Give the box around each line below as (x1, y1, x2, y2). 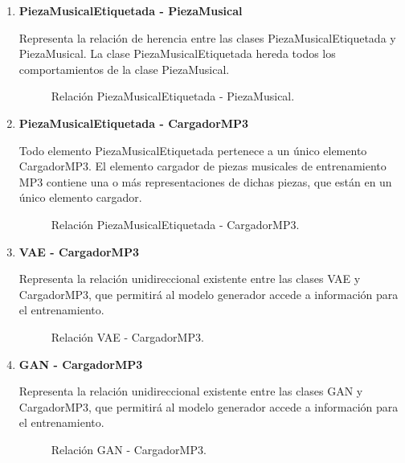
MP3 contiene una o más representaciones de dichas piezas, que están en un (18, 173, 392, 190)
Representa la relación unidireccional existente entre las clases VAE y (18, 270, 361, 287)
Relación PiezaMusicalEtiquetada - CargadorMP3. (51, 215, 300, 232)
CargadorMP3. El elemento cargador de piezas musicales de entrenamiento (18, 158, 387, 174)
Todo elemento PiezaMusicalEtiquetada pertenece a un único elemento (18, 141, 367, 158)
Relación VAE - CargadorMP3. (51, 328, 204, 345)
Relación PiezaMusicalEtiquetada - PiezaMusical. (51, 88, 295, 104)
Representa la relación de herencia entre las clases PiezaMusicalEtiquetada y (18, 29, 396, 46)
